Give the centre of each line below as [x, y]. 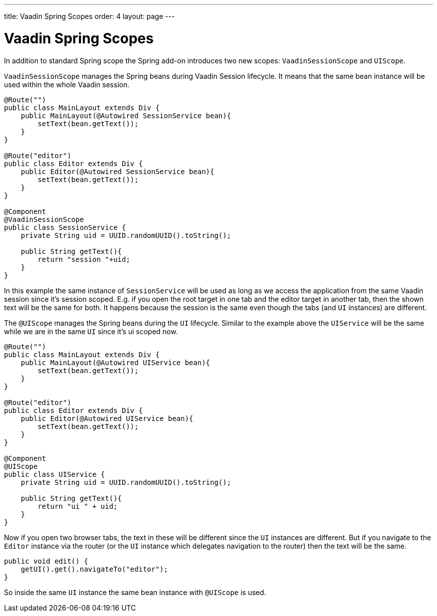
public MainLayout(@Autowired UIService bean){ [115, 362]
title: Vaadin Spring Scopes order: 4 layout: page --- [90, 16]
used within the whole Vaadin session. [67, 84]
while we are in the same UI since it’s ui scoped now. [91, 331]
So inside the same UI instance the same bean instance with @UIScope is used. [135, 592]
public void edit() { [46, 561]
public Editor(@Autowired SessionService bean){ [117, 171]
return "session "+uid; [84, 259]
